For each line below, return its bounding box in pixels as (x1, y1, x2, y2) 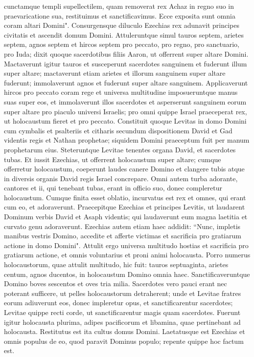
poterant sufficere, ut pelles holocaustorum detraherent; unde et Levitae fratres (4, 288, 241, 298)
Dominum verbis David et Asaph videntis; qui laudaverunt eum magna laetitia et (4, 211, 248, 222)
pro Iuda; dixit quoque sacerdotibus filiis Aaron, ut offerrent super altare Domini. (4, 48, 249, 59)
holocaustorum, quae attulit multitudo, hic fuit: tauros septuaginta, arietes (4, 259, 229, 270)
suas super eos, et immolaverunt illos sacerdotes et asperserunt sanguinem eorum (4, 96, 247, 106)
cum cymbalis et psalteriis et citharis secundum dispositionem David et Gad (4, 125, 232, 135)
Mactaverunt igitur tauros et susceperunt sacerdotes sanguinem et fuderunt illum (4, 58, 247, 68)
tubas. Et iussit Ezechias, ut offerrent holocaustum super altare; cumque (4, 154, 221, 164)
